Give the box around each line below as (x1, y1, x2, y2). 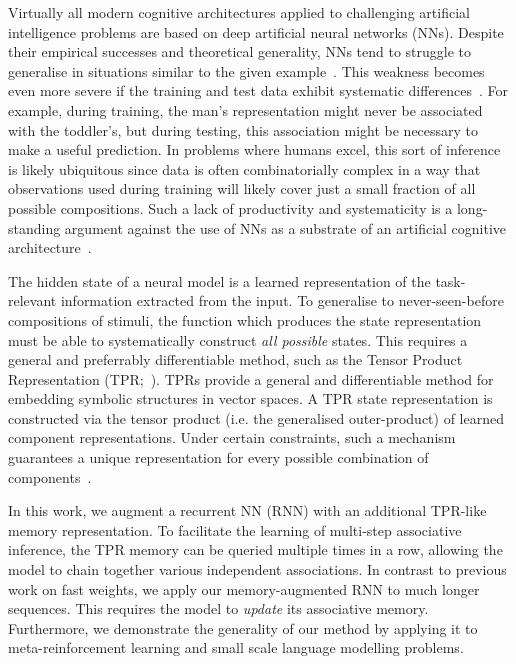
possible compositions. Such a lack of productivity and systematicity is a (8, 197, 453, 218)
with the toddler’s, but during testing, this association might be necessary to (8, 119, 479, 140)
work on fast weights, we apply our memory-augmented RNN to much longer (8, 578, 480, 599)
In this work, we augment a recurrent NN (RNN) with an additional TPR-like (8, 500, 487, 521)
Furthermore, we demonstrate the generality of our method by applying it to (8, 617, 478, 638)
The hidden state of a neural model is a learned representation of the (8, 270, 431, 291)
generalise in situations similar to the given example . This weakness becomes (8, 60, 485, 81)
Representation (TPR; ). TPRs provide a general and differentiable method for (8, 368, 494, 389)
